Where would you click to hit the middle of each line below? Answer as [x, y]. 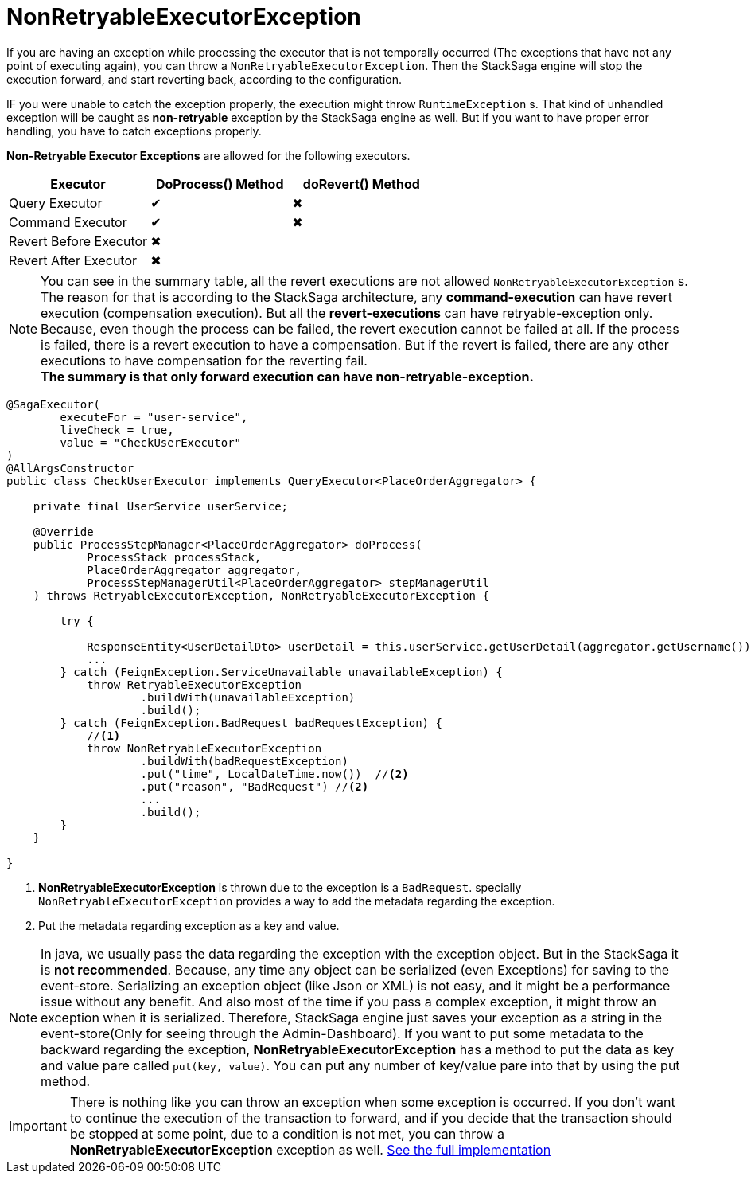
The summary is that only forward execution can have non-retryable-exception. [287, 376]
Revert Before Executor [78, 241]
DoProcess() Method [220, 184]
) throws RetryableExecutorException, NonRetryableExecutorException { [261, 595]
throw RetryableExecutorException [194, 684]
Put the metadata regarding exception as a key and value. [189, 925]
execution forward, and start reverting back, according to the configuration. [204, 79]
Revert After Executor [73, 260]
